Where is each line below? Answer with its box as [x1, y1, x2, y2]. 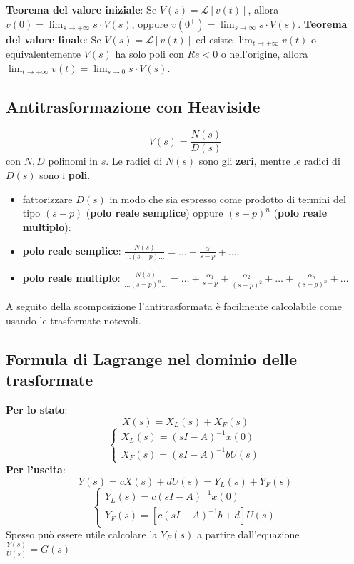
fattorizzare [22, 191, 73, 206]
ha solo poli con [115, 46, 184, 61]
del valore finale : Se [6, 31, 101, 46]
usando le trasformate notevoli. [6, 312, 141, 327]
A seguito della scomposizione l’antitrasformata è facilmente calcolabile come [6, 299, 342, 314]
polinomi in [48, 153, 98, 168]
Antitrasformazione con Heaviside [6, 96, 261, 118]
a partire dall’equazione [196, 526, 300, 541]
